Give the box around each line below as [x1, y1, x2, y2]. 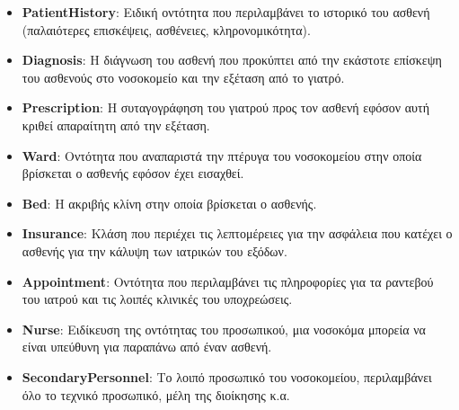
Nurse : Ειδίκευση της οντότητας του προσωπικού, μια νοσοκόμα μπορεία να [22, 319, 426, 338]
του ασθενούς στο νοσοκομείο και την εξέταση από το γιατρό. [22, 67, 345, 86]
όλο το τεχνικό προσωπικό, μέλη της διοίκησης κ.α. [22, 385, 290, 404]
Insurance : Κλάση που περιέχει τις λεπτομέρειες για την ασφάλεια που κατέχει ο [22, 224, 453, 243]
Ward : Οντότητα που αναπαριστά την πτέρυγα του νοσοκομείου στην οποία [22, 146, 422, 165]
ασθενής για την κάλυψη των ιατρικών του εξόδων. [22, 241, 287, 260]
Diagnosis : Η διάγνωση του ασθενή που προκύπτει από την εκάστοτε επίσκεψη [22, 50, 442, 69]
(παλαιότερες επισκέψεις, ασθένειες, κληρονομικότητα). [22, 20, 311, 39]
